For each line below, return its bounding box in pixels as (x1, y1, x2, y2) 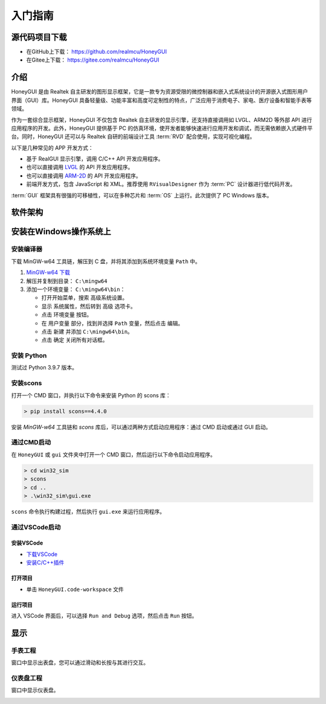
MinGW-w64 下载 (26, 269, 71, 276)
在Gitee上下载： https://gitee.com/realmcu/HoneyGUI (26, 56, 159, 63)
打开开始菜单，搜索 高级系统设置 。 (41, 294, 128, 301)
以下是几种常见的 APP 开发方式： (11, 144, 94, 151)
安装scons (11, 379, 42, 388)
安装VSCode (11, 539, 43, 546)
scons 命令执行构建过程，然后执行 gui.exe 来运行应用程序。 (11, 508, 165, 515)
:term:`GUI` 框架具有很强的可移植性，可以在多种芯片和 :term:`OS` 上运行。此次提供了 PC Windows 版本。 (11, 191, 273, 199)
